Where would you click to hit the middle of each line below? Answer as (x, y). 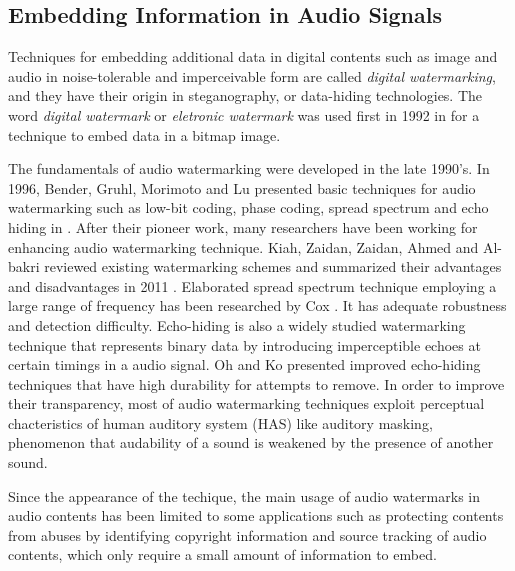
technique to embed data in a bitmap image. (144, 134)
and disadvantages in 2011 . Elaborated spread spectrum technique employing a (252, 285)
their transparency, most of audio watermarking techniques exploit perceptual (246, 403)
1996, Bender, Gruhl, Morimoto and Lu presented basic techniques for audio (242, 187)
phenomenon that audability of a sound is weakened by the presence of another (251, 442)
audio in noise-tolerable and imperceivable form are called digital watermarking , (252, 75)
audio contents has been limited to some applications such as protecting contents (256, 515)
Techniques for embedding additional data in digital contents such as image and (253, 56)
